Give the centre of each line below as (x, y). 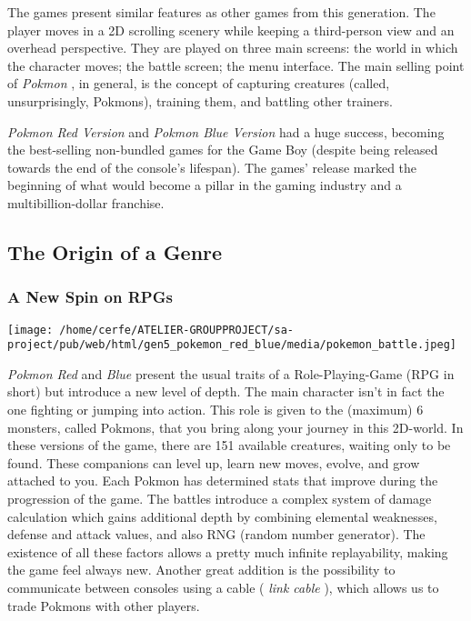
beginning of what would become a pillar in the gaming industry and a (205, 185)
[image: (30, 330)
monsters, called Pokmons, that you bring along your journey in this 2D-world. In (235, 427)
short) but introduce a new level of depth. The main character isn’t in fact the (226, 391)
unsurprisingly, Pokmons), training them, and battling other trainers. (200, 100)
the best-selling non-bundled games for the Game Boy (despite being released (223, 150)
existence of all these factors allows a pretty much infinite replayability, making (228, 551)
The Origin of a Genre (115, 251)
